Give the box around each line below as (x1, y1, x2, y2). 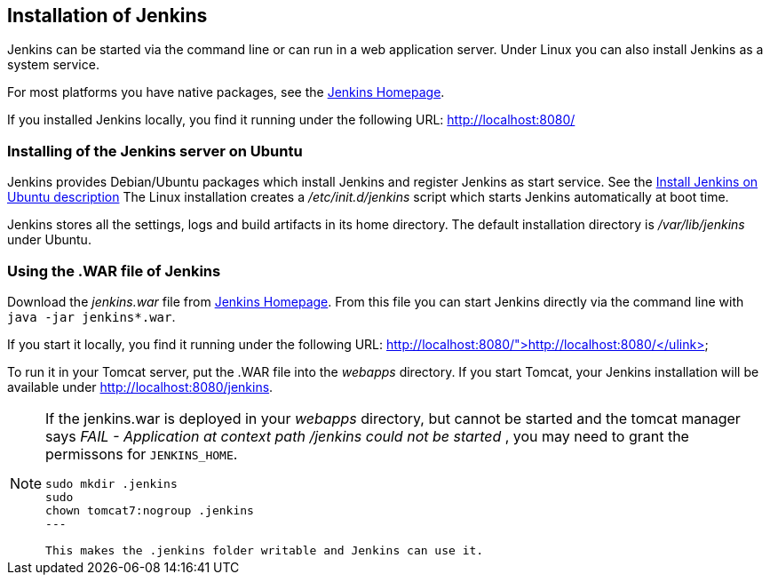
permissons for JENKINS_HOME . (45, 444, 238, 463)
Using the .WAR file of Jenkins (7, 261, 221, 280)
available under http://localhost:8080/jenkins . (7, 379, 274, 395)
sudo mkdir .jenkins (45, 476, 178, 490)
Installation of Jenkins (7, 4, 208, 27)
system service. (7, 57, 99, 73)
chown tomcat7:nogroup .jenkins (45, 503, 254, 517)
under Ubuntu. (7, 232, 91, 248)
